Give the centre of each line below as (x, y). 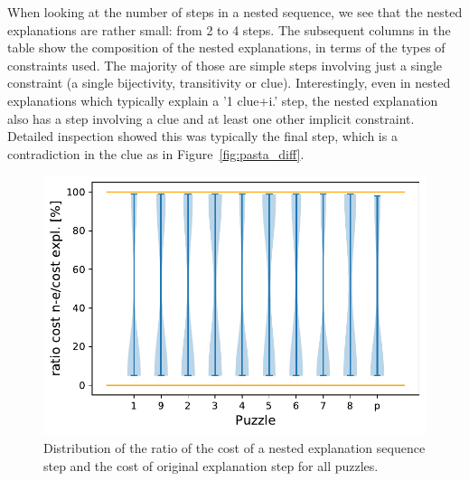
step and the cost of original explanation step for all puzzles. (211, 465)
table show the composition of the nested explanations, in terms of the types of (226, 47)
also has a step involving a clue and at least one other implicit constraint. (211, 118)
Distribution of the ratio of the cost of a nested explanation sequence (234, 447)
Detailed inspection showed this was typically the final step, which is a (202, 136)
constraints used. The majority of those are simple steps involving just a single (225, 65)
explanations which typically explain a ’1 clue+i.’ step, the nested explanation (223, 100)
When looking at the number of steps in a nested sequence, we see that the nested (235, 12)
